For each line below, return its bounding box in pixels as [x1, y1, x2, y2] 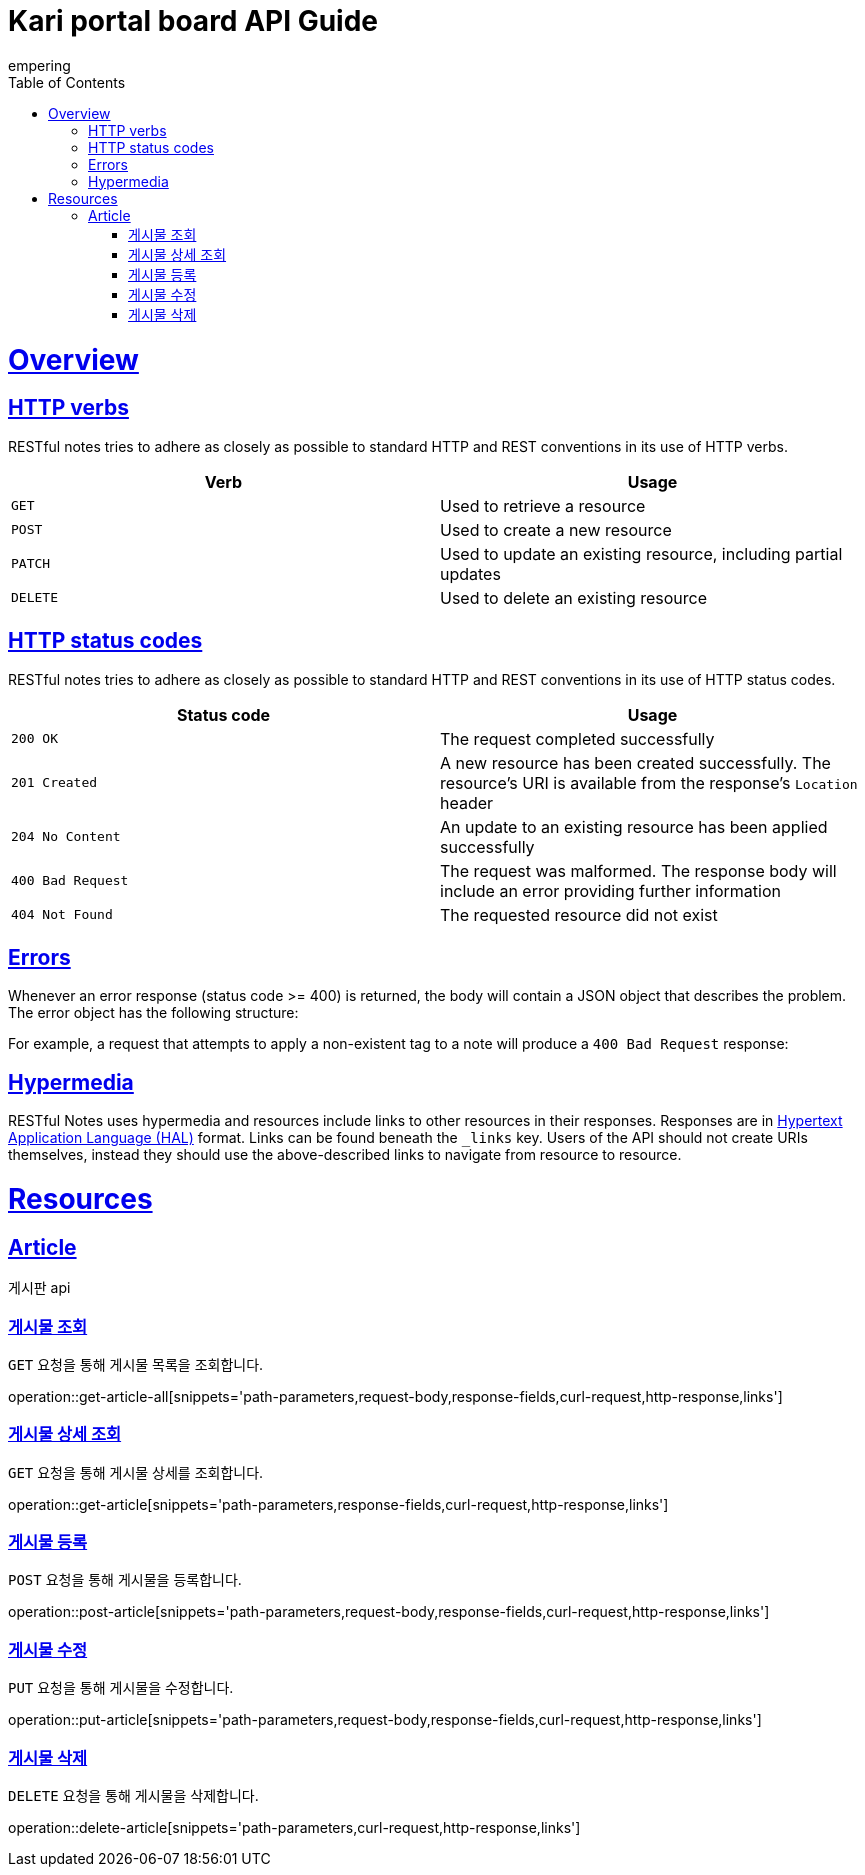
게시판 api [8, 1279, 71, 1297]
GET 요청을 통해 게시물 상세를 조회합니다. [8, 1463, 264, 1481]
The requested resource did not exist [440, 904, 718, 925]
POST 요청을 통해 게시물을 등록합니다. [8, 1571, 242, 1589]
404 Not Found [11, 907, 113, 923]
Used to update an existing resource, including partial [440, 543, 843, 564]
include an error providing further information [440, 880, 781, 901]
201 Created [11, 775, 98, 791]
